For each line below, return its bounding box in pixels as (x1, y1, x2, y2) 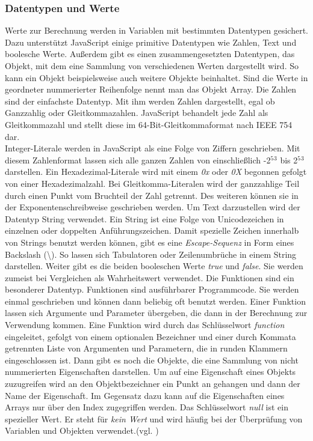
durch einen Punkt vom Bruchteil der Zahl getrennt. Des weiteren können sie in (5, 189, 299, 201)
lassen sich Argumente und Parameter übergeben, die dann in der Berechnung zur (5, 306, 308, 319)
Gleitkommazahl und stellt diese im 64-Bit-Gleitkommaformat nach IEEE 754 (5, 118, 293, 130)
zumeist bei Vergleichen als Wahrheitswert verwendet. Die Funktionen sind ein (5, 271, 294, 284)
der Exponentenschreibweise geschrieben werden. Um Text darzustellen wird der (5, 201, 300, 213)
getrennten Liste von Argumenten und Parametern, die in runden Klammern (5, 342, 288, 354)
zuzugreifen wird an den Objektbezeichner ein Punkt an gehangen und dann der (5, 377, 300, 390)
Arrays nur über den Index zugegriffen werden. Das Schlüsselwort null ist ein (5, 401, 288, 413)
